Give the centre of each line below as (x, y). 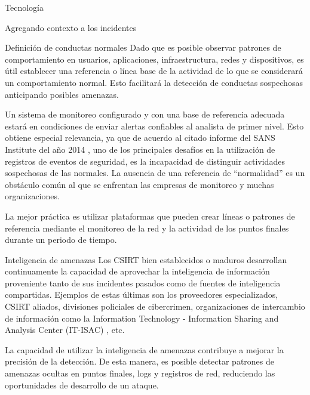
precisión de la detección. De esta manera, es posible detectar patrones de (140, 361)
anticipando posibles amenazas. (62, 94)
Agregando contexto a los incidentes (71, 27)
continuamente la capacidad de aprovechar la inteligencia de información (137, 271)
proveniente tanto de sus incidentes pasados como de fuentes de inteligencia (143, 283)
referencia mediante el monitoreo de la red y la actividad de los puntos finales (147, 228)
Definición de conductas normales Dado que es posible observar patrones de (143, 47)
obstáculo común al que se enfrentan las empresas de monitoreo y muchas (139, 184)
